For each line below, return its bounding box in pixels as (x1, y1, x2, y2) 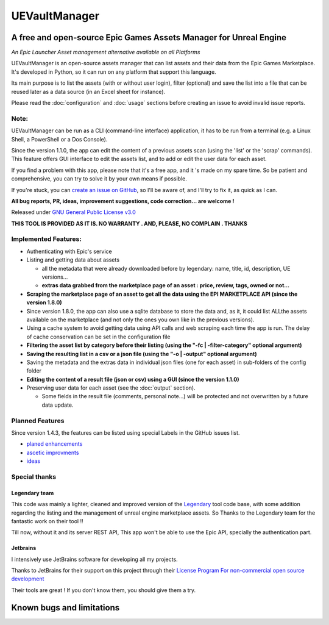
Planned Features (11, 416, 65, 425)
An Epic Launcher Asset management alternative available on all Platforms (11, 49, 200, 56)
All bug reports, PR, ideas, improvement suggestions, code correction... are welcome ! (11, 197, 235, 204)
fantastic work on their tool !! (11, 517, 83, 524)
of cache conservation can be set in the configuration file (26, 333, 171, 340)
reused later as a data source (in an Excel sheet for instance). (11, 88, 166, 95)
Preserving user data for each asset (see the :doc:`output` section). (26, 384, 196, 391)
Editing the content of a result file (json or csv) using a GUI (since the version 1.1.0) (26, 376, 240, 383)
